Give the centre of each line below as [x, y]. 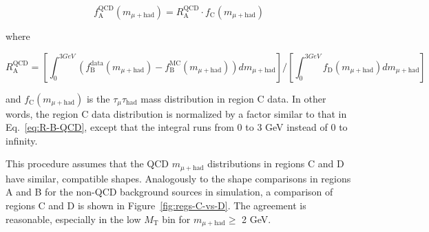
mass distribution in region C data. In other [233, 98]
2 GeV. [257, 219]
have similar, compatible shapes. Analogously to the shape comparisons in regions [178, 178]
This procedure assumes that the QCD [87, 164]
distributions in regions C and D [276, 164]
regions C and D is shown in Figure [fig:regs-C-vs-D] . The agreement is [156, 205]
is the [98, 98]
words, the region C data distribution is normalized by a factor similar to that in [176, 113]
